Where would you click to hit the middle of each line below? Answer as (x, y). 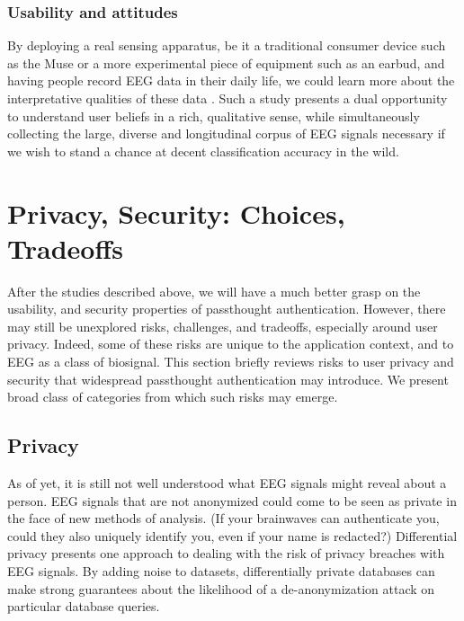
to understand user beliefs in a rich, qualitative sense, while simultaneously (214, 115)
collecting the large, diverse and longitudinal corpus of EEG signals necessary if (226, 133)
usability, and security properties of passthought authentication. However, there (227, 309)
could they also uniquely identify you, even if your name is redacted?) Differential (232, 535)
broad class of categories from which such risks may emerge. (173, 397)
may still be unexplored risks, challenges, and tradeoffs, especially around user (223, 326)
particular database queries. (84, 606)
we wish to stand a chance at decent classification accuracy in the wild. (203, 151)
